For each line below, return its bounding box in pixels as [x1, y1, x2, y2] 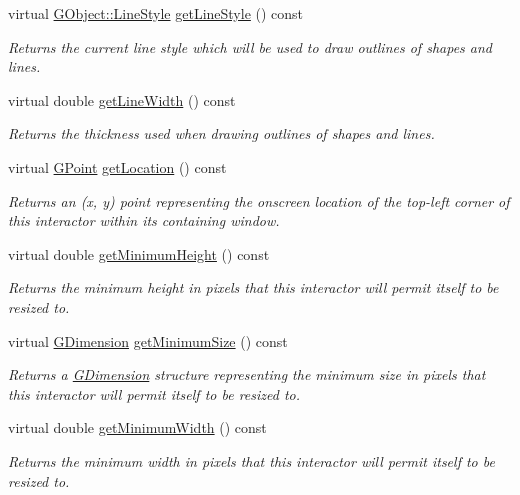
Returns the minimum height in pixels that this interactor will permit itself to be [8, 277, 499, 298]
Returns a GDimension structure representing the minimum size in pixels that [8, 364, 486, 385]
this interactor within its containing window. [8, 210, 280, 231]
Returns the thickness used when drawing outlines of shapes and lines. [8, 123, 435, 144]
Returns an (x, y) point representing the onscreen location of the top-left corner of [8, 190, 510, 211]
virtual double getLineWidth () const [8, 89, 236, 110]
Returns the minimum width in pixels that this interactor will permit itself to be [8, 450, 495, 471]
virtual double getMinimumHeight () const [8, 243, 270, 264]
